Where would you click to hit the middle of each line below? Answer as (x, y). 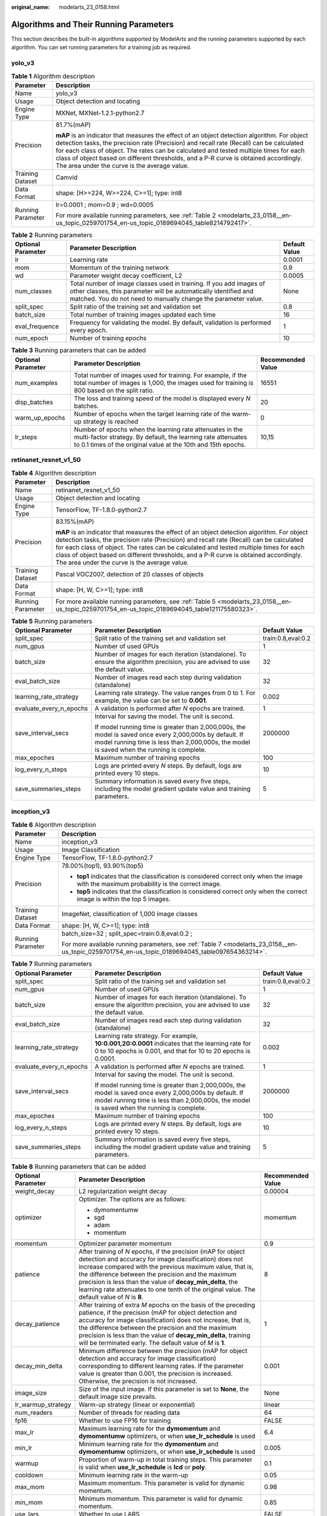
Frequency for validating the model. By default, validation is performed (170, 323)
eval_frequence (37, 326)
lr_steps (26, 437)
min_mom (29, 1502)
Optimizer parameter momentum (125, 1243)
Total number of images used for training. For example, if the (160, 375)
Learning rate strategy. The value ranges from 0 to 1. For (175, 693)
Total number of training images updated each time (143, 315)
